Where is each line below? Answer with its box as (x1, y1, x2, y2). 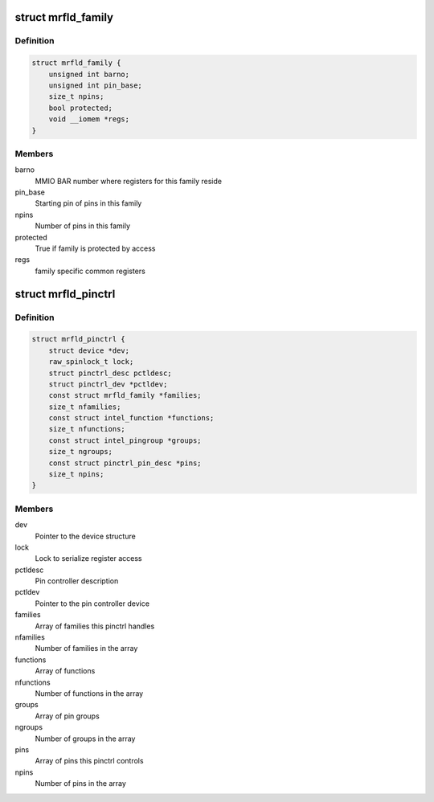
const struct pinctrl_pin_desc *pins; (48, 458, 202, 468)
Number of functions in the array (35, 689, 144, 698)
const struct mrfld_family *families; (48, 391, 202, 400)
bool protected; (48, 103, 113, 113)
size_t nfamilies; (48, 402, 121, 411)
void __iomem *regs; (48, 115, 130, 124)
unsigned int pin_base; (48, 80, 142, 90)
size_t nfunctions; (48, 424, 126, 434)
